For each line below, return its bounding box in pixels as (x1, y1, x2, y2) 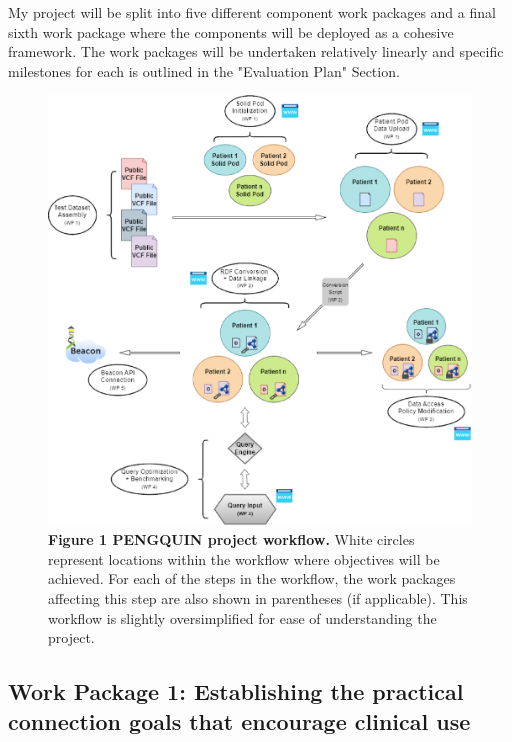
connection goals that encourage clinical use (8, 705, 471, 736)
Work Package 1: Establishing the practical (8, 676, 464, 707)
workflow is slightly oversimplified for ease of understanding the (48, 607, 437, 628)
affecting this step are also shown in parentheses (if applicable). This (48, 588, 468, 609)
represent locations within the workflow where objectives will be (48, 548, 440, 569)
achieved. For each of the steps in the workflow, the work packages (48, 568, 456, 589)
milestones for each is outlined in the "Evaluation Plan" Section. (8, 60, 400, 81)
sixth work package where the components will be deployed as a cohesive (8, 21, 454, 42)
